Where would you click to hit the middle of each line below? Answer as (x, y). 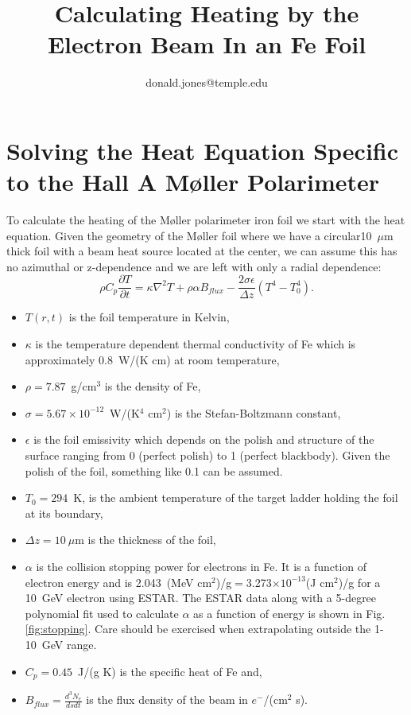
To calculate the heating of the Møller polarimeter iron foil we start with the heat (206, 220)
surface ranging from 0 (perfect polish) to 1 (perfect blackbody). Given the (207, 455)
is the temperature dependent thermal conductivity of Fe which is (196, 344)
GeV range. (69, 644)
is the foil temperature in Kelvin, (149, 317)
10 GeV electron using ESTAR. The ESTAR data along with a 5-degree (201, 598)
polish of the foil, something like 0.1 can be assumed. (154, 470)
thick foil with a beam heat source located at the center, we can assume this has (202, 251)
